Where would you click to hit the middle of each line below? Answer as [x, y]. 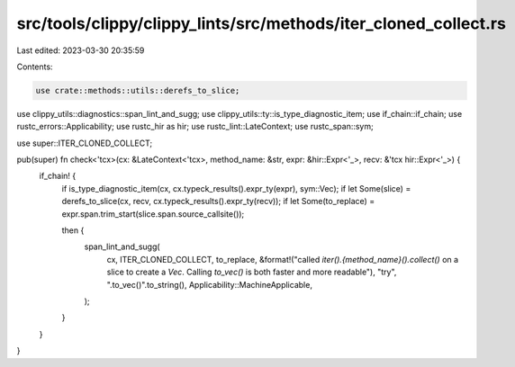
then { [73, 230]
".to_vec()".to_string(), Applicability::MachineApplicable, [209, 284]
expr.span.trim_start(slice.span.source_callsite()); [153, 214]
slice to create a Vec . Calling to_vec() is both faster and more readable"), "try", [252, 272]
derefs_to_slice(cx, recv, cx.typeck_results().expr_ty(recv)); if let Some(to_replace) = [218, 201]
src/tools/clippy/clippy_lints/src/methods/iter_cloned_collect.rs [261, 23]
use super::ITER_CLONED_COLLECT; [85, 143]
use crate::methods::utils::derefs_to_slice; [138, 90]
